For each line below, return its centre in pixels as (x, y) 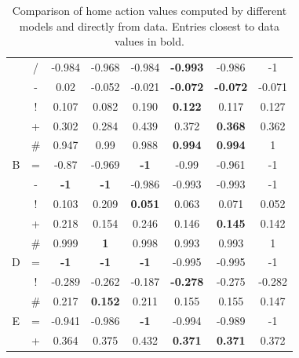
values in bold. (149, 41)
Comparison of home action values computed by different (149, 10)
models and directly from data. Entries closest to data (149, 26)
